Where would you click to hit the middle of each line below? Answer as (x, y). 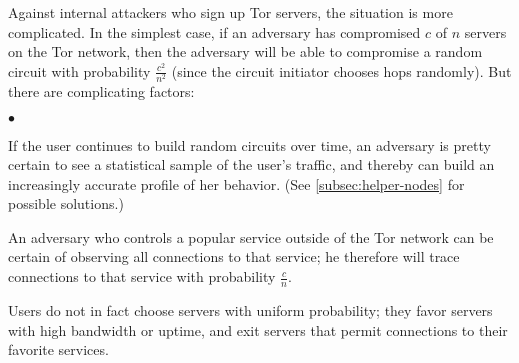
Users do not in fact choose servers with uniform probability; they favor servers (250, 309)
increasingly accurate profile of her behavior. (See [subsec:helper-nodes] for (236, 183)
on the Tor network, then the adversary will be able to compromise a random (245, 51)
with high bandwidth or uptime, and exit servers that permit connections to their (258, 329)
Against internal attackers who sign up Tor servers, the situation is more (230, 12)
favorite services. (58, 349)
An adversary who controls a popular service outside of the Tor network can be (251, 236)
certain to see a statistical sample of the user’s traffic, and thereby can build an (251, 164)
